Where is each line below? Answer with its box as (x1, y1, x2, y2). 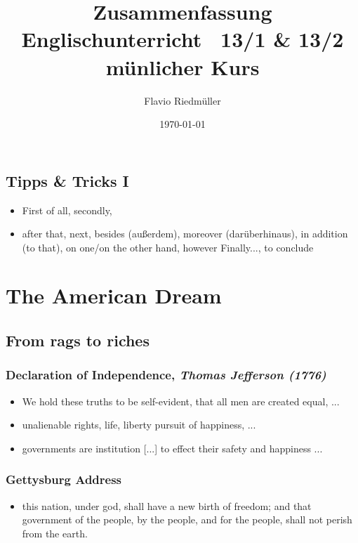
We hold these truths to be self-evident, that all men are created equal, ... (22, 393, 340, 408)
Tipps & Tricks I (6, 169, 129, 191)
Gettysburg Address (6, 471, 122, 488)
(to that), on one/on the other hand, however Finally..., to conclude (22, 240, 314, 254)
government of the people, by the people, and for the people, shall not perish (22, 512, 352, 527)
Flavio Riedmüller (144, 93, 221, 107)
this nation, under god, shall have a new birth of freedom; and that (22, 498, 312, 513)
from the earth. (22, 525, 88, 540)
